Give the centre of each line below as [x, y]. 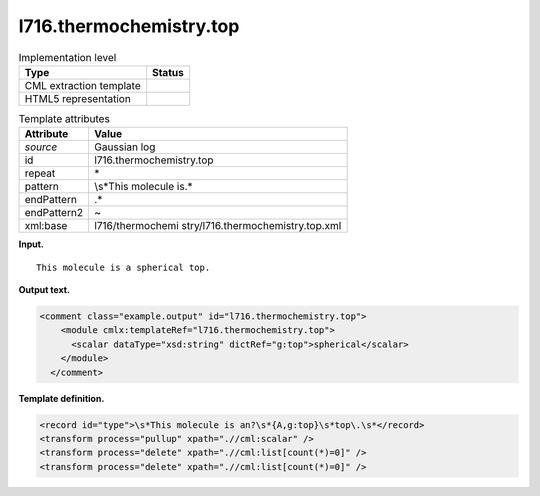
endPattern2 [54, 213]
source [41, 147]
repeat [40, 173]
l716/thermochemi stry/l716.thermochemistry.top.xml [218, 226]
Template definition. [61, 398]
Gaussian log [125, 147]
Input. [31, 244]
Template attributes [64, 119]
